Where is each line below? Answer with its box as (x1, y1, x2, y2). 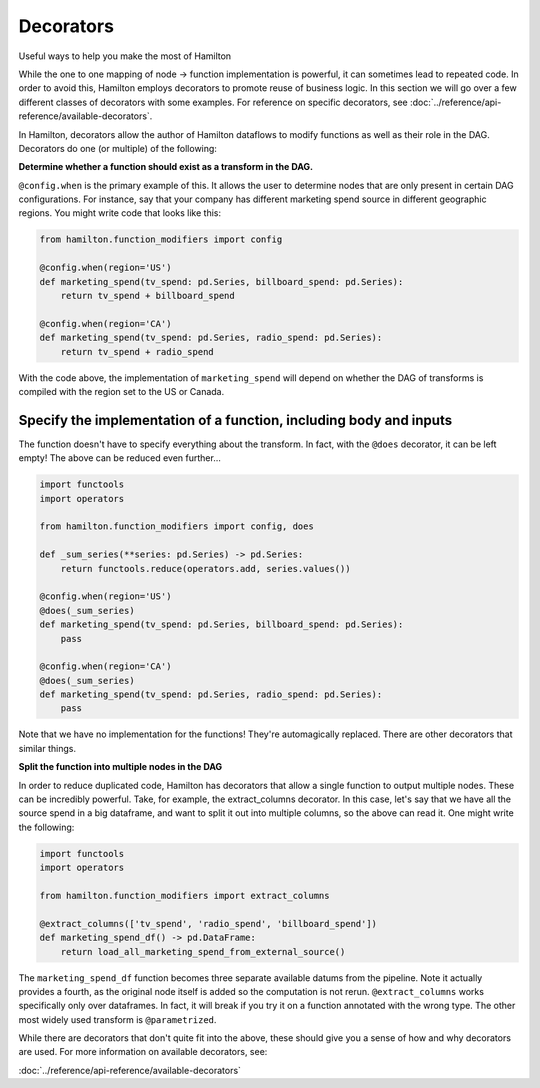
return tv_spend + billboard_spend (60, 290, 235, 301)
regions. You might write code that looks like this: (18, 207, 222, 219)
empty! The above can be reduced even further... (18, 452, 222, 464)
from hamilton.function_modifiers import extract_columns (39, 890, 330, 901)
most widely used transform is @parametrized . (18, 1013, 217, 1025)
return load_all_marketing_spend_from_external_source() (60, 946, 346, 957)
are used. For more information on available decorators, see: (18, 1046, 268, 1058)
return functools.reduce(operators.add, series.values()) (60, 563, 351, 574)
